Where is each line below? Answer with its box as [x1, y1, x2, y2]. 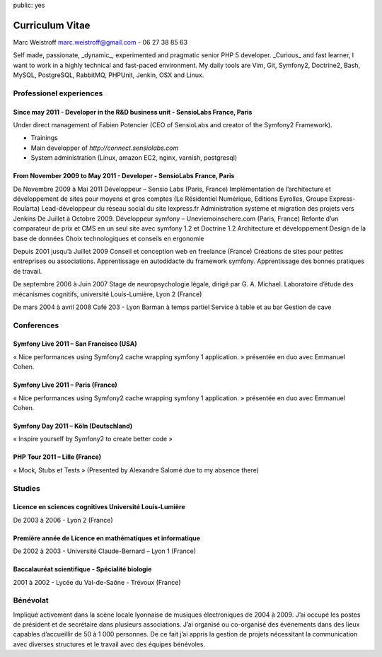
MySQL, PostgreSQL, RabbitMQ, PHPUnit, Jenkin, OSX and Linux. [13, 71, 204, 79]
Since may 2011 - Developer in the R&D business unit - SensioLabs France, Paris [13, 107, 253, 116]
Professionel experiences [13, 88, 103, 98]
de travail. [13, 267, 42, 275]
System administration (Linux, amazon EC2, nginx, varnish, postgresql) [30, 153, 237, 162]
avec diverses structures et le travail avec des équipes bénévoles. [13, 640, 205, 649]
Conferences [13, 320, 59, 330]
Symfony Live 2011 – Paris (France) [13, 380, 118, 389]
